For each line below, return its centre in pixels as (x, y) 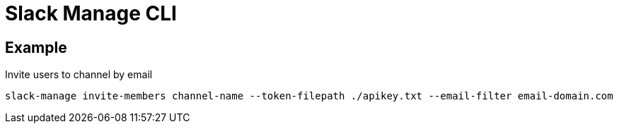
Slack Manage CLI (91, 13)
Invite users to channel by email (79, 75)
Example (36, 47)
